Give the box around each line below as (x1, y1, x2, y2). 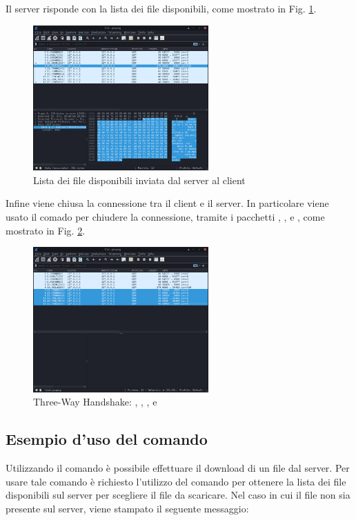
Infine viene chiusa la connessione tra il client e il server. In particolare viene (6, 196, 329, 210)
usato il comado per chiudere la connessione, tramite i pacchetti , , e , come (6, 209, 325, 223)
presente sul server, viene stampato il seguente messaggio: (6, 501, 249, 515)
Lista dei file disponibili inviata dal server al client (33, 172, 246, 187)
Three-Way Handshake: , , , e (33, 394, 157, 409)
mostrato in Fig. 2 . (6, 223, 86, 237)
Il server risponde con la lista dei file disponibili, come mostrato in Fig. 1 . (6, 1, 317, 15)
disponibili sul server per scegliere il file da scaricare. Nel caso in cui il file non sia (6, 488, 350, 502)
